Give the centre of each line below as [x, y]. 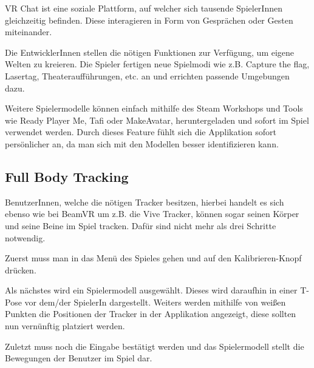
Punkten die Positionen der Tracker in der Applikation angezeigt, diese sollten [151, 314]
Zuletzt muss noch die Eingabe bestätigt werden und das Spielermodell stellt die [155, 346]
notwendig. [25, 237]
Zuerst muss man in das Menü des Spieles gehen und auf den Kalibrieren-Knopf [153, 258]
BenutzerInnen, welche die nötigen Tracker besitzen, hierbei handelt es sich [145, 202]
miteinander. [29, 32]
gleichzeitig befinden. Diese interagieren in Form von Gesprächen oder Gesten [149, 20]
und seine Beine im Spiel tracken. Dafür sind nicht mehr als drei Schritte [141, 225]
